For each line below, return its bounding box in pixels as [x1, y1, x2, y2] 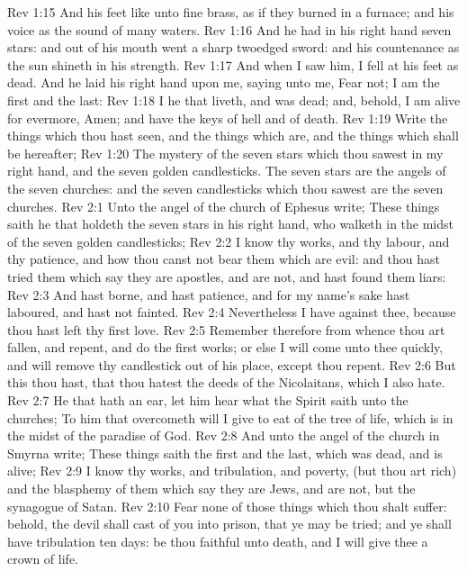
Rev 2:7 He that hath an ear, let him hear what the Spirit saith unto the [7, 391, 409, 410]
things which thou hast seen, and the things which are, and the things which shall [7, 126, 459, 145]
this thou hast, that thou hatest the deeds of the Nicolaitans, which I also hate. [7, 373, 445, 392]
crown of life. [7, 549, 78, 568]
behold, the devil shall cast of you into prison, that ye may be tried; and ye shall [7, 514, 452, 533]
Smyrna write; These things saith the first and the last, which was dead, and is [7, 443, 443, 462]
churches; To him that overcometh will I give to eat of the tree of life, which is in [7, 408, 454, 427]
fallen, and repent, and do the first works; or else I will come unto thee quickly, [7, 338, 444, 357]
